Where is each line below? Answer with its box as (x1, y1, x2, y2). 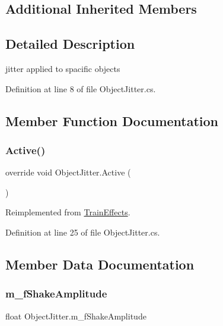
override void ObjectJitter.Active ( (5, 166, 131, 178)
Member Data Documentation (5, 255, 195, 273)
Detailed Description (5, 35, 135, 53)
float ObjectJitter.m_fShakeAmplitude (5, 309, 146, 322)
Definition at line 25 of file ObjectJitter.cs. (5, 225, 160, 238)
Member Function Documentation (5, 111, 219, 130)
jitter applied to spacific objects (5, 62, 120, 74)
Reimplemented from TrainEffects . (5, 206, 130, 218)
